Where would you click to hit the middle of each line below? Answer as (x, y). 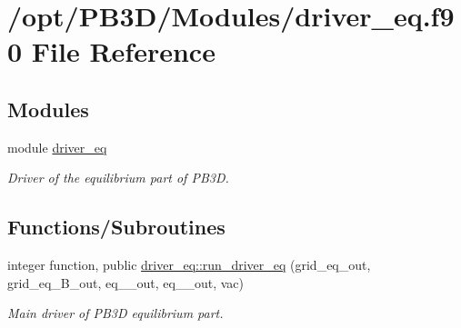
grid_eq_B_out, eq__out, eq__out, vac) (126, 282)
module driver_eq (57, 147)
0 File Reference (111, 51)
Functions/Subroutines (116, 227)
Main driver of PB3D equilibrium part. (115, 313)
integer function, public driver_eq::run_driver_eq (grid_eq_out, (189, 265)
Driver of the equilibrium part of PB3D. (118, 178)
